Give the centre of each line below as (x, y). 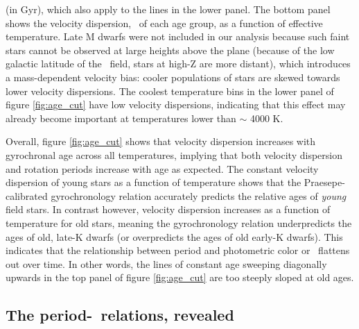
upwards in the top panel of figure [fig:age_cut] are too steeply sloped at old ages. (180, 277)
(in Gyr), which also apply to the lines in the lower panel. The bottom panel (168, 9)
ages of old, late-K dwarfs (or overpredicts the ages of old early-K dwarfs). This (174, 236)
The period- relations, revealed (120, 315)
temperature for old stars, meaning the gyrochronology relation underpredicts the (179, 222)
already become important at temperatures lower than (121, 118)
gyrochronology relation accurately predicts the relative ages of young (199, 195)
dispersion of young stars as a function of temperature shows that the (154, 182)
